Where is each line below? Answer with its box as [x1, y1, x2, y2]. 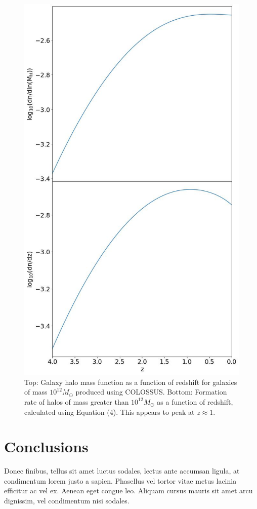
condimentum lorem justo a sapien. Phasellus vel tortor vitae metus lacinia [4, 475, 237, 486]
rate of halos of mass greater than [24, 396, 129, 407]
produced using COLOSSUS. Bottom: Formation [75, 386, 227, 397]
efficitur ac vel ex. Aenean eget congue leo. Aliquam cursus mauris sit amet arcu [4, 485, 253, 496]
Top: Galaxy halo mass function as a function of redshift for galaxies [24, 376, 237, 387]
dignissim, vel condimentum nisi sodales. [4, 495, 130, 506]
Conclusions [4, 436, 89, 457]
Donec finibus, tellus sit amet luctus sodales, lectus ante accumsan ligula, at [4, 465, 240, 476]
